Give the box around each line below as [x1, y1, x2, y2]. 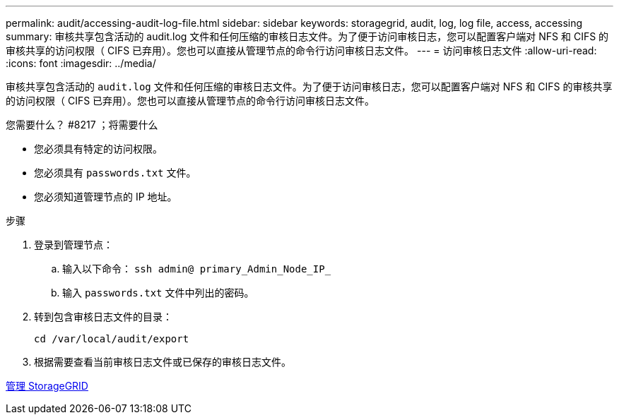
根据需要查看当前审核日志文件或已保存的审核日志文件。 [34, 356, 291, 368]
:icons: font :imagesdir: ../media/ [6, 57, 156, 69]
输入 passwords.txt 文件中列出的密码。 [62, 287, 254, 299]
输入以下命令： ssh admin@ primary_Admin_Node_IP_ [62, 263, 331, 275]
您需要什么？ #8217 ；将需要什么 [6, 119, 158, 131]
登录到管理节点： [34, 239, 113, 251]
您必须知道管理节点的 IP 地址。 [34, 191, 177, 203]
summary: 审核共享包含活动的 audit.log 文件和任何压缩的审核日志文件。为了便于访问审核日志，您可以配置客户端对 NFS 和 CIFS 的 [6, 30, 609, 42]
